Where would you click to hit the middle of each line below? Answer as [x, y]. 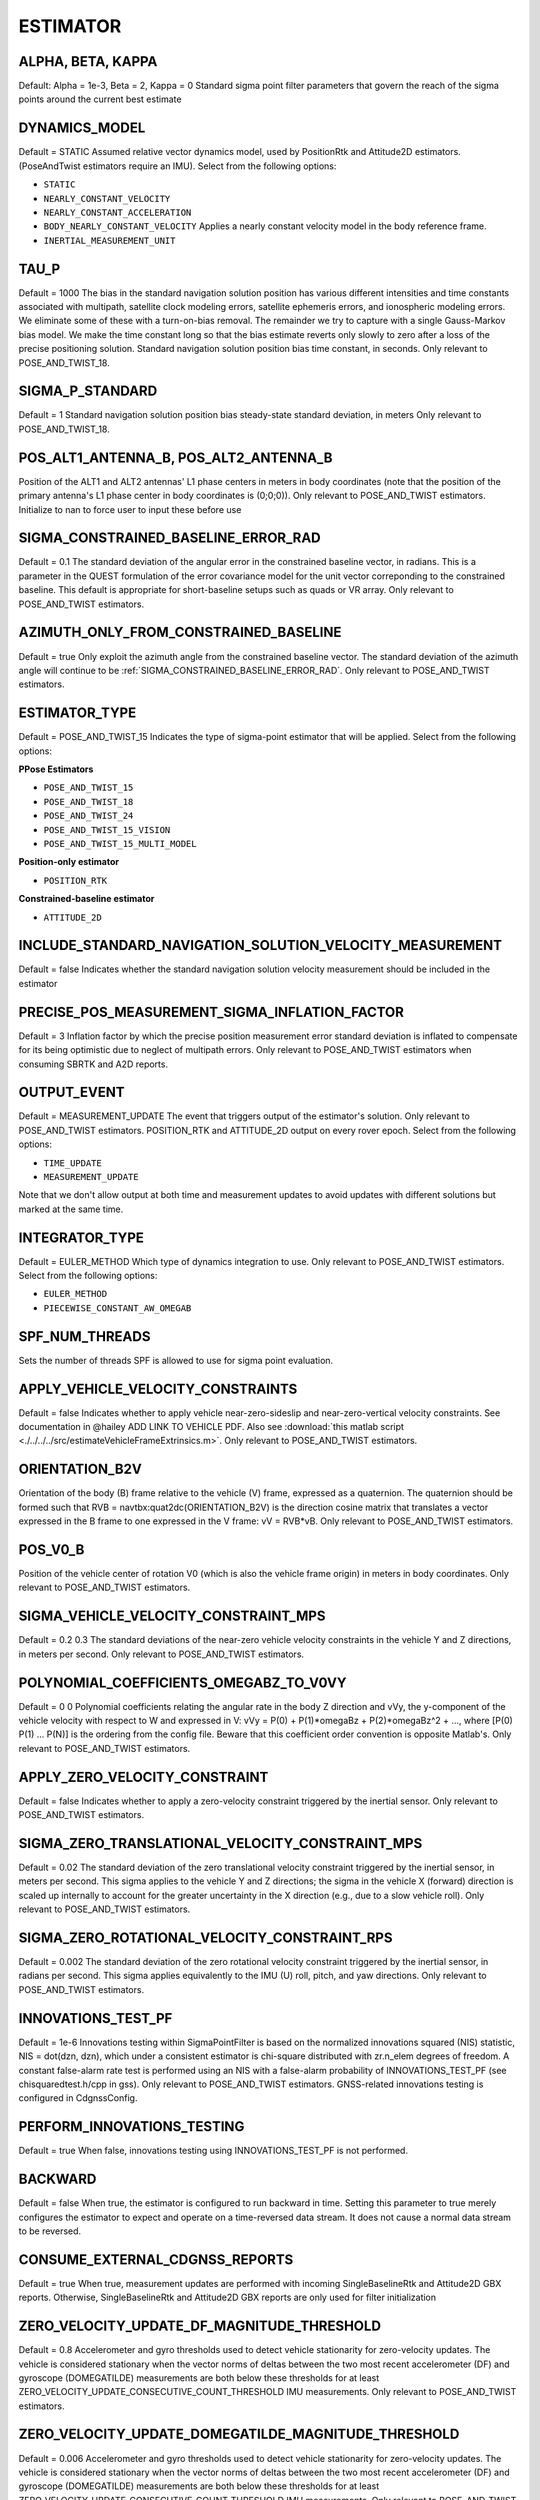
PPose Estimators [56, 769]
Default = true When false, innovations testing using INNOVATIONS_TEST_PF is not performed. [213, 2151]
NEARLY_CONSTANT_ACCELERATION [117, 212]
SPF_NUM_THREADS [84, 1336]
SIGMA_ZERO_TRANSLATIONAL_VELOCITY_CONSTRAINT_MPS [220, 1843]
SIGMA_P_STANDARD [88, 391]
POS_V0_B [51, 1549]
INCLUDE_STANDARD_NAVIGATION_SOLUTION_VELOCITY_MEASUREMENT [260, 945]
